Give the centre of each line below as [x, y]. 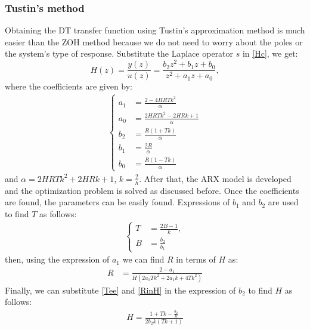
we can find [143, 259]
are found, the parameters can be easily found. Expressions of [117, 202]
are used [283, 202]
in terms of [196, 259]
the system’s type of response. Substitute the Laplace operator [119, 53]
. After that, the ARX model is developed [215, 178]
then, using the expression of [57, 259]
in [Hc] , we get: [270, 53]
